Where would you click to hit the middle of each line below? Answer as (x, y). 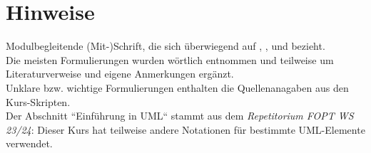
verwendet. (29, 143)
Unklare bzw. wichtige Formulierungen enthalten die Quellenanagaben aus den (177, 87)
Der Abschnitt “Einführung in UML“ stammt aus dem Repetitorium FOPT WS (180, 116)
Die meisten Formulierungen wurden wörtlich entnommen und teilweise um (170, 59)
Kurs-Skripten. (38, 101)
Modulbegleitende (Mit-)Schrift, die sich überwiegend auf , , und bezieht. (166, 46)
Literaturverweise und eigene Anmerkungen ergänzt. (120, 74)
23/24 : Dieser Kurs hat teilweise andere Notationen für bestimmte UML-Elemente (185, 129)
